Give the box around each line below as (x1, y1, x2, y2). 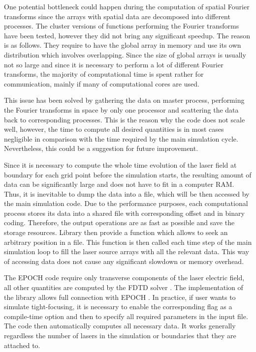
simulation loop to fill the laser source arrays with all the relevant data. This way (4, 246, 249, 257)
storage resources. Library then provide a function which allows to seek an (4, 227, 228, 237)
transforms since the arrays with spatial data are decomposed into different (4, 11, 230, 21)
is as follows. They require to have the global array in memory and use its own (4, 40, 241, 50)
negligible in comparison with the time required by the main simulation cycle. (4, 133, 238, 144)
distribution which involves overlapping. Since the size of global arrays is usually (4, 49, 246, 59)
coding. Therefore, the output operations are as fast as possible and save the (4, 217, 235, 228)
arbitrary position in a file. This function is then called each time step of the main (4, 236, 252, 247)
